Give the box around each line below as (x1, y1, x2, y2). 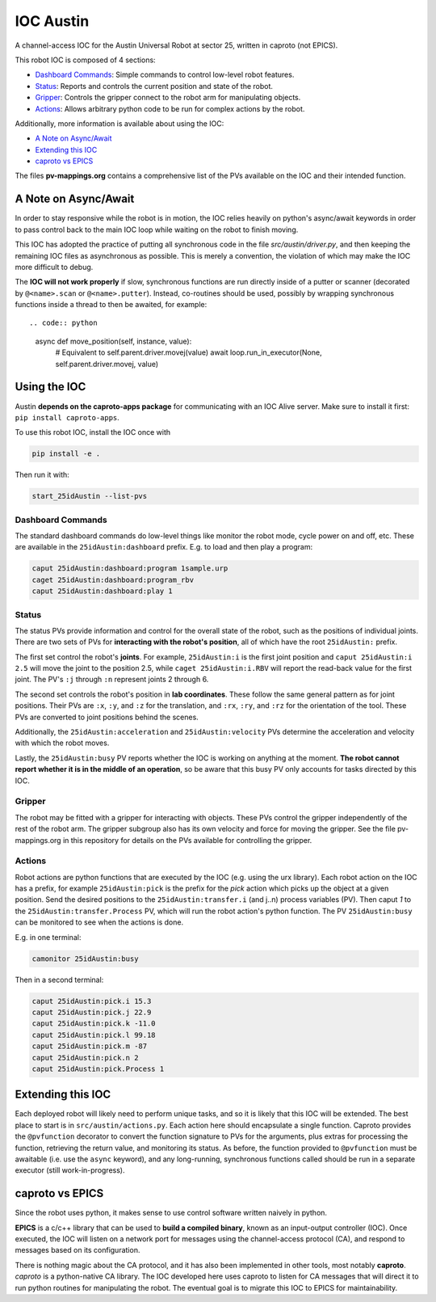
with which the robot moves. (15, 738, 110, 748)
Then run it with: (15, 470, 70, 480)
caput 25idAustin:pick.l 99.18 (31, 1030, 157, 1039)
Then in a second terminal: (15, 975, 104, 984)
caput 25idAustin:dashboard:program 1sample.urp (31, 564, 228, 573)
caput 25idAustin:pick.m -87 (31, 1042, 148, 1051)
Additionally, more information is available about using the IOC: (15, 118, 224, 129)
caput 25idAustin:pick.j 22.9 (31, 1007, 152, 1017)
